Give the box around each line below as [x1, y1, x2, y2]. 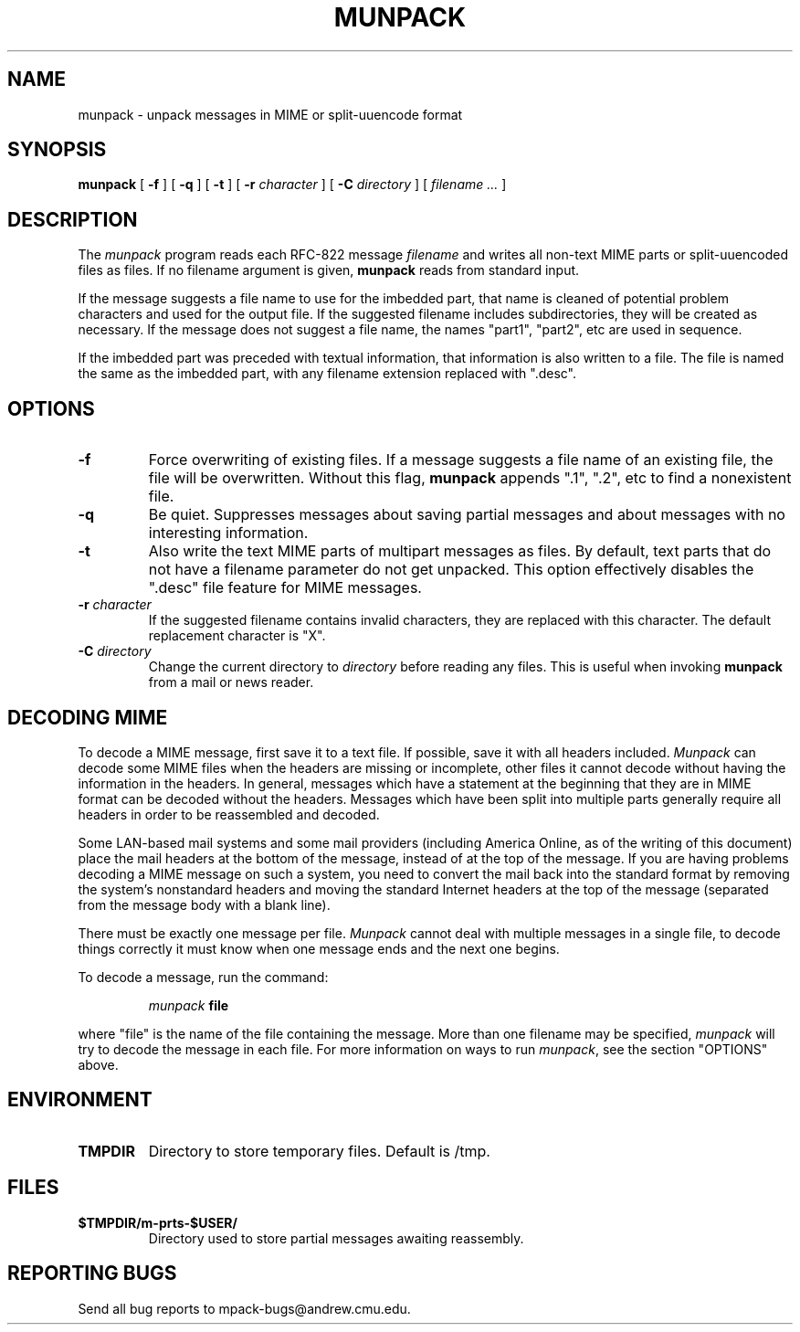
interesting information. [148, 523, 309, 543]
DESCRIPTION [7, 207, 138, 231]
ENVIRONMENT [7, 1088, 153, 1112]
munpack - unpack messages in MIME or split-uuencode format [78, 106, 463, 122]
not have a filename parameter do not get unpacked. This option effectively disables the [148, 560, 754, 579]
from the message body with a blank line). [78, 896, 331, 913]
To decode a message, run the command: [78, 968, 329, 985]
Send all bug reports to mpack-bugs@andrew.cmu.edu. [78, 1300, 411, 1316]
